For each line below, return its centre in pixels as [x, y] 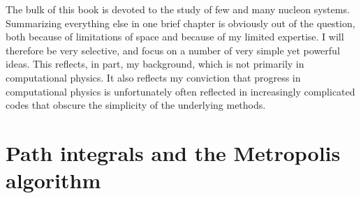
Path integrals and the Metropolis [173, 152]
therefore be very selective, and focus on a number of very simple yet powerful [173, 50]
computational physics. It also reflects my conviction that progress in [153, 77]
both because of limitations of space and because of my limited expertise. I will [175, 37]
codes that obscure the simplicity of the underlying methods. [136, 105]
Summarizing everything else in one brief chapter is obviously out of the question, [180, 23]
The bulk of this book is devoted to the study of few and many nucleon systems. [178, 9]
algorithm [53, 180]
